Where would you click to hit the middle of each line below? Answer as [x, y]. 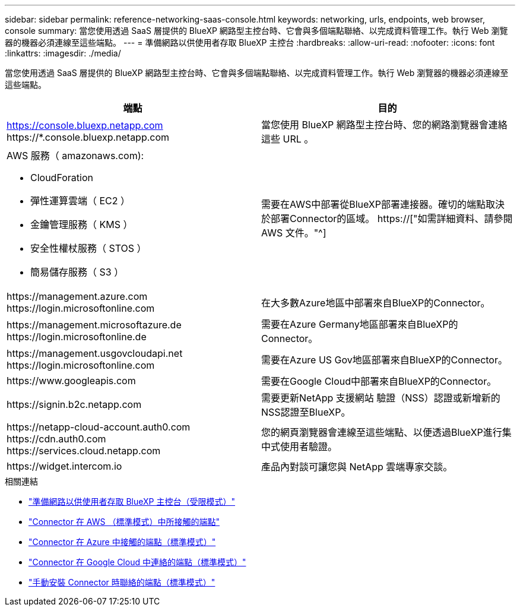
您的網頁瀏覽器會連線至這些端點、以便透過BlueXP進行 [382, 432]
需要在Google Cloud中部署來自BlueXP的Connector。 [379, 381]
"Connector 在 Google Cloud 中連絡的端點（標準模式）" [137, 562]
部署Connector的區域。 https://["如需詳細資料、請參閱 [392, 219]
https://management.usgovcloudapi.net [95, 353]
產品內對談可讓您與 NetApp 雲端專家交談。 [357, 467]
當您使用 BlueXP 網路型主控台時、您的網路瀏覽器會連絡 [384, 125]
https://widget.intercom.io [64, 466]
